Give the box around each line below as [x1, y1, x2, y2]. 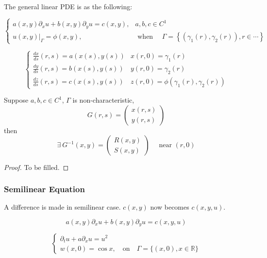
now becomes [150, 202, 189, 212]
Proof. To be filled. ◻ [4, 162, 69, 172]
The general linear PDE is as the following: [4, 1, 133, 11]
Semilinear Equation [4, 182, 85, 195]
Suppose [4, 95, 29, 105]
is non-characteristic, [72, 95, 134, 105]
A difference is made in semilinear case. [4, 202, 121, 212]
